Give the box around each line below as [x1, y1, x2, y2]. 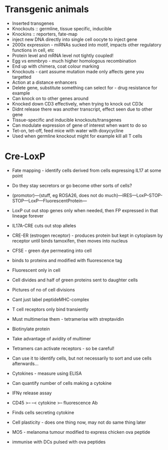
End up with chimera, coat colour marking [12, 63, 99, 69]
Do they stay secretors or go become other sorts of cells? [12, 182, 132, 188]
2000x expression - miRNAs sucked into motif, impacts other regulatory [12, 41, 162, 47]
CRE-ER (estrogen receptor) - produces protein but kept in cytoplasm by [12, 232, 163, 238]
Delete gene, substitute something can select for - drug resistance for [12, 84, 157, 90]
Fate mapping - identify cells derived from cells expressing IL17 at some [12, 167, 161, 173]
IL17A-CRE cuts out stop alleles [12, 222, 76, 228]
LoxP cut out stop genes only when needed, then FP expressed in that [12, 207, 158, 213]
